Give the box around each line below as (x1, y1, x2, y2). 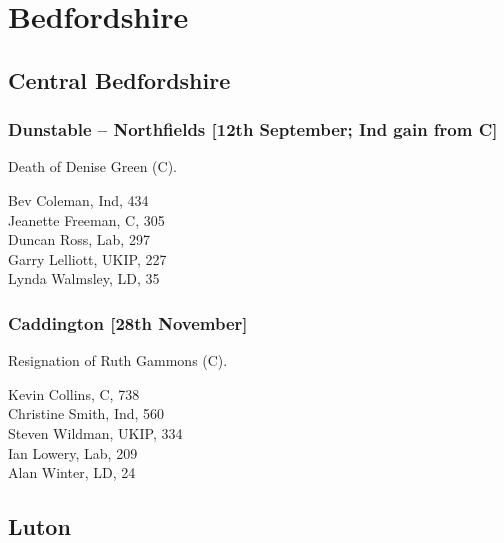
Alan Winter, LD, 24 (8, 462, 136, 483)
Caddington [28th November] (8, 310, 248, 335)
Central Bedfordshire (8, 64, 231, 95)
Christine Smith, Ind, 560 (8, 403, 165, 424)
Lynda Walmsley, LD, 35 (8, 268, 160, 289)
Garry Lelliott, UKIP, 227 (8, 248, 167, 269)
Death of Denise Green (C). (8, 156, 177, 177)
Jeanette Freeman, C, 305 (8, 209, 165, 230)
